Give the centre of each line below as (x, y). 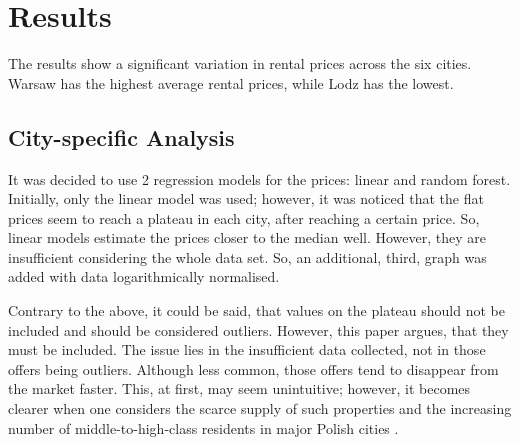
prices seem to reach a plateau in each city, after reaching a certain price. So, (244, 217)
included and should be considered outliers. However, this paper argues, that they (258, 329)
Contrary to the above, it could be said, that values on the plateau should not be (256, 310)
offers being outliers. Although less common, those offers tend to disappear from (253, 368)
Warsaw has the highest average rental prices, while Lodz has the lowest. (231, 82)
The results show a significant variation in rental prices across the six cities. (240, 63)
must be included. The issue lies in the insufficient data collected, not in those (247, 349)
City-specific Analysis (121, 136)
